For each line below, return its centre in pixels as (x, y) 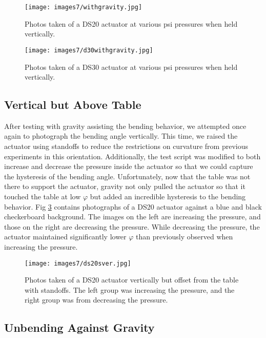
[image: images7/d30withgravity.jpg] (89, 50)
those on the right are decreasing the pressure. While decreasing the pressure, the (132, 226)
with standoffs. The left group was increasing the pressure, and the (130, 289)
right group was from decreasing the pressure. (96, 300)
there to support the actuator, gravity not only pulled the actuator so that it (125, 186)
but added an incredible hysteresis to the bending (168, 196)
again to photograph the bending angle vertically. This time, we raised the (121, 136)
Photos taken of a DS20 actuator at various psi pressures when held (131, 23)
